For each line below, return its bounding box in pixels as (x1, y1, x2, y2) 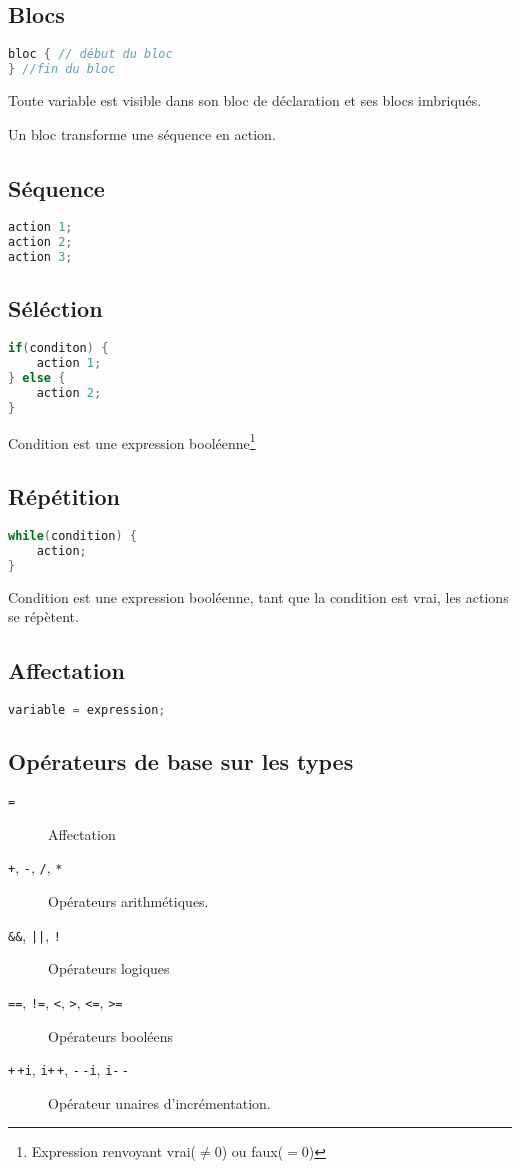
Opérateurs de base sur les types (8, 746, 354, 777)
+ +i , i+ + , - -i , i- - (8, 1059, 129, 1080)
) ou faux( (221, 1141, 284, 1162)
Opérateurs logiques (48, 958, 170, 979)
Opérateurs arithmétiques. (48, 891, 209, 911)
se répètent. (8, 606, 79, 627)
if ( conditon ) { (8, 341, 109, 356)
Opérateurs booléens (48, 1025, 174, 1046)
